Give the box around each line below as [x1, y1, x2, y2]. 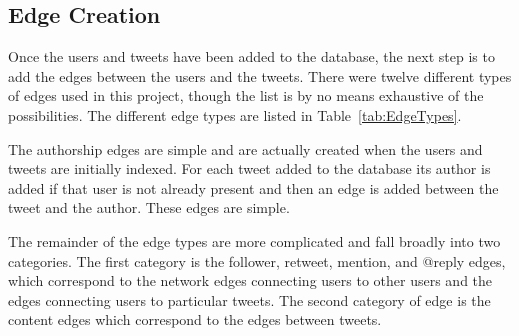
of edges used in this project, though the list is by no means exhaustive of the [8, 85, 484, 106]
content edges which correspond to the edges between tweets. [8, 309, 382, 330]
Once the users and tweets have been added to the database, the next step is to [8, 46, 495, 67]
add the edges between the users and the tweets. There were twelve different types [8, 65, 512, 86]
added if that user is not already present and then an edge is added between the [8, 177, 499, 198]
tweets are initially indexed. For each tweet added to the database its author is [8, 158, 491, 179]
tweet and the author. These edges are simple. [8, 197, 290, 218]
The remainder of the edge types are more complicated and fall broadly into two [8, 230, 501, 251]
